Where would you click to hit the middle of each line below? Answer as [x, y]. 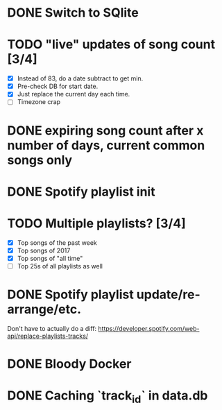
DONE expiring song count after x [105, 130]
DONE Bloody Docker [69, 364]
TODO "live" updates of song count [111, 45]
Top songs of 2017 [44, 250]
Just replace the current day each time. [74, 94]
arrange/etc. [44, 309]
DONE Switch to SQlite [73, 13]
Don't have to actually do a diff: [52, 328]
